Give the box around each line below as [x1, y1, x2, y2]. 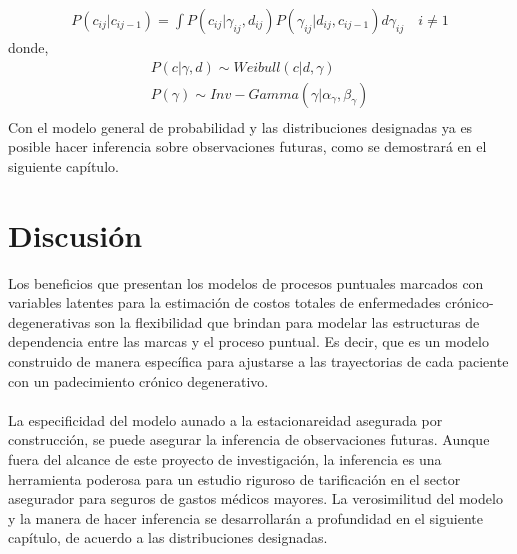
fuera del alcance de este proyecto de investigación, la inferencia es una [8, 448, 442, 469]
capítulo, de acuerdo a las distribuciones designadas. [8, 527, 328, 548]
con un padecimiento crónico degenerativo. [8, 370, 269, 391]
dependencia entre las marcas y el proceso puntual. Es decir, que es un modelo [8, 331, 489, 352]
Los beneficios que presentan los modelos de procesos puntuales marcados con [8, 272, 484, 293]
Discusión [8, 214, 143, 255]
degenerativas [8, 311, 91, 332]
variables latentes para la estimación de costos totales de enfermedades [8, 292, 441, 313]
